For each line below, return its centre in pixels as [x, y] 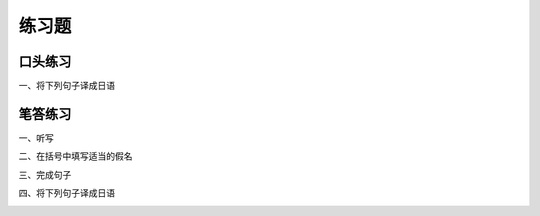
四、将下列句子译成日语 [66, 193]
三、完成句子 [45, 174]
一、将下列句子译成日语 [66, 86]
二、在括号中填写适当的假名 [75, 156]
